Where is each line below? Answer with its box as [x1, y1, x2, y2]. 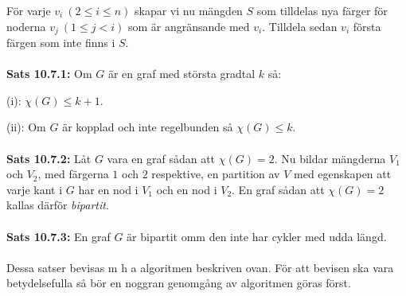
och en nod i [156, 181, 217, 197]
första [353, 18, 381, 34]
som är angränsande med [127, 18, 250, 34]
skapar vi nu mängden [135, 2, 243, 18]
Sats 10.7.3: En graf [6, 228, 111, 244]
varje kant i [6, 181, 63, 197]
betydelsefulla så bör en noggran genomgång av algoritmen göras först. [6, 275, 351, 291]
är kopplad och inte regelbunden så [62, 119, 233, 135]
